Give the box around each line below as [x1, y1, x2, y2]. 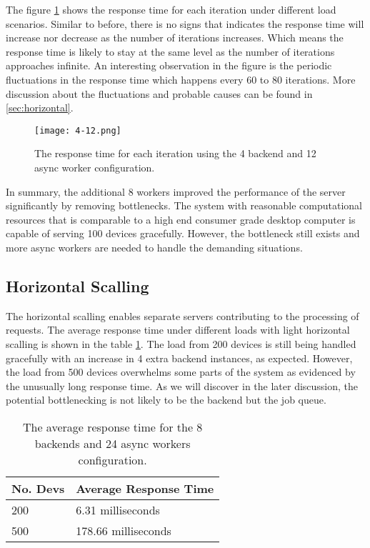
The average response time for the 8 [22, 418, 203, 435]
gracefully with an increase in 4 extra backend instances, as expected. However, [6, 350, 353, 365]
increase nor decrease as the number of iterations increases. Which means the [6, 30, 344, 45]
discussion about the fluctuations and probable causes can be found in [6, 86, 313, 101]
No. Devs [11, 479, 65, 497]
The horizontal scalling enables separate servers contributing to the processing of [6, 308, 359, 323]
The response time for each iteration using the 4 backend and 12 [34, 146, 316, 161]
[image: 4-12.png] [34, 125, 121, 136]
